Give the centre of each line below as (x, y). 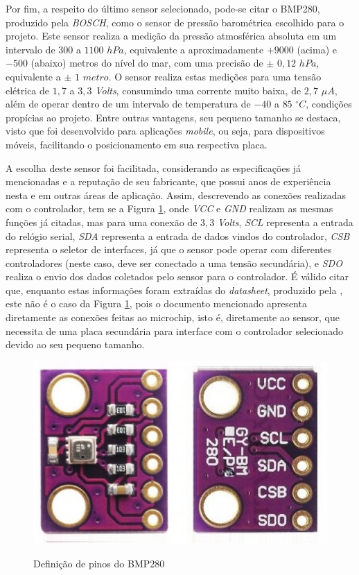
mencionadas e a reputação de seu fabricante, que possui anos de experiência (168, 181)
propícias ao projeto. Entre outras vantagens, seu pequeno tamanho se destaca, (173, 117)
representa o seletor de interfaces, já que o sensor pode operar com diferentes (169, 249)
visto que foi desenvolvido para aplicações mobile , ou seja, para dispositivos (165, 131)
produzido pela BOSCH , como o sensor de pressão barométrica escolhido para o (175, 22)
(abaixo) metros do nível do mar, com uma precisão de (147, 63)
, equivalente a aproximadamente (194, 49)
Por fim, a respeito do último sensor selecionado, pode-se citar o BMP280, (163, 8)
